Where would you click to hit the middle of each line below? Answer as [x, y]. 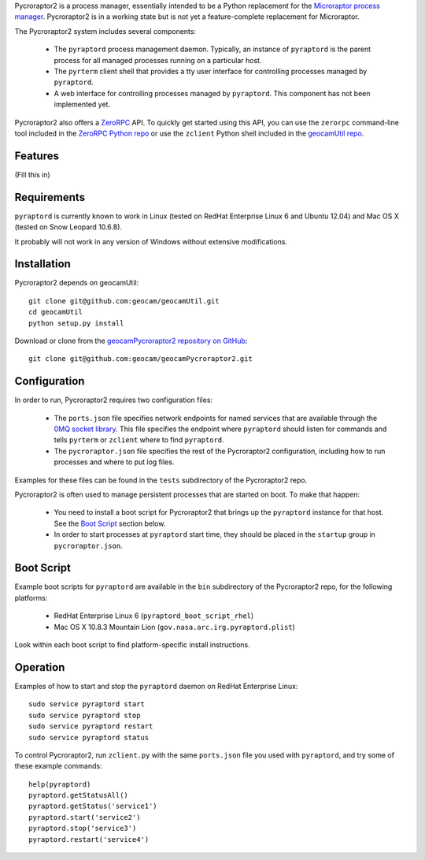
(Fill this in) [32, 174]
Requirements [50, 197]
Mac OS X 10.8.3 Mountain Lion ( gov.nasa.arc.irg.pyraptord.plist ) [174, 627]
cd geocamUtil [55, 312]
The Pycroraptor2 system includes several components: [105, 31]
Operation [40, 667]
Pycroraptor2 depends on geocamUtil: [77, 283]
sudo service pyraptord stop [85, 715]
